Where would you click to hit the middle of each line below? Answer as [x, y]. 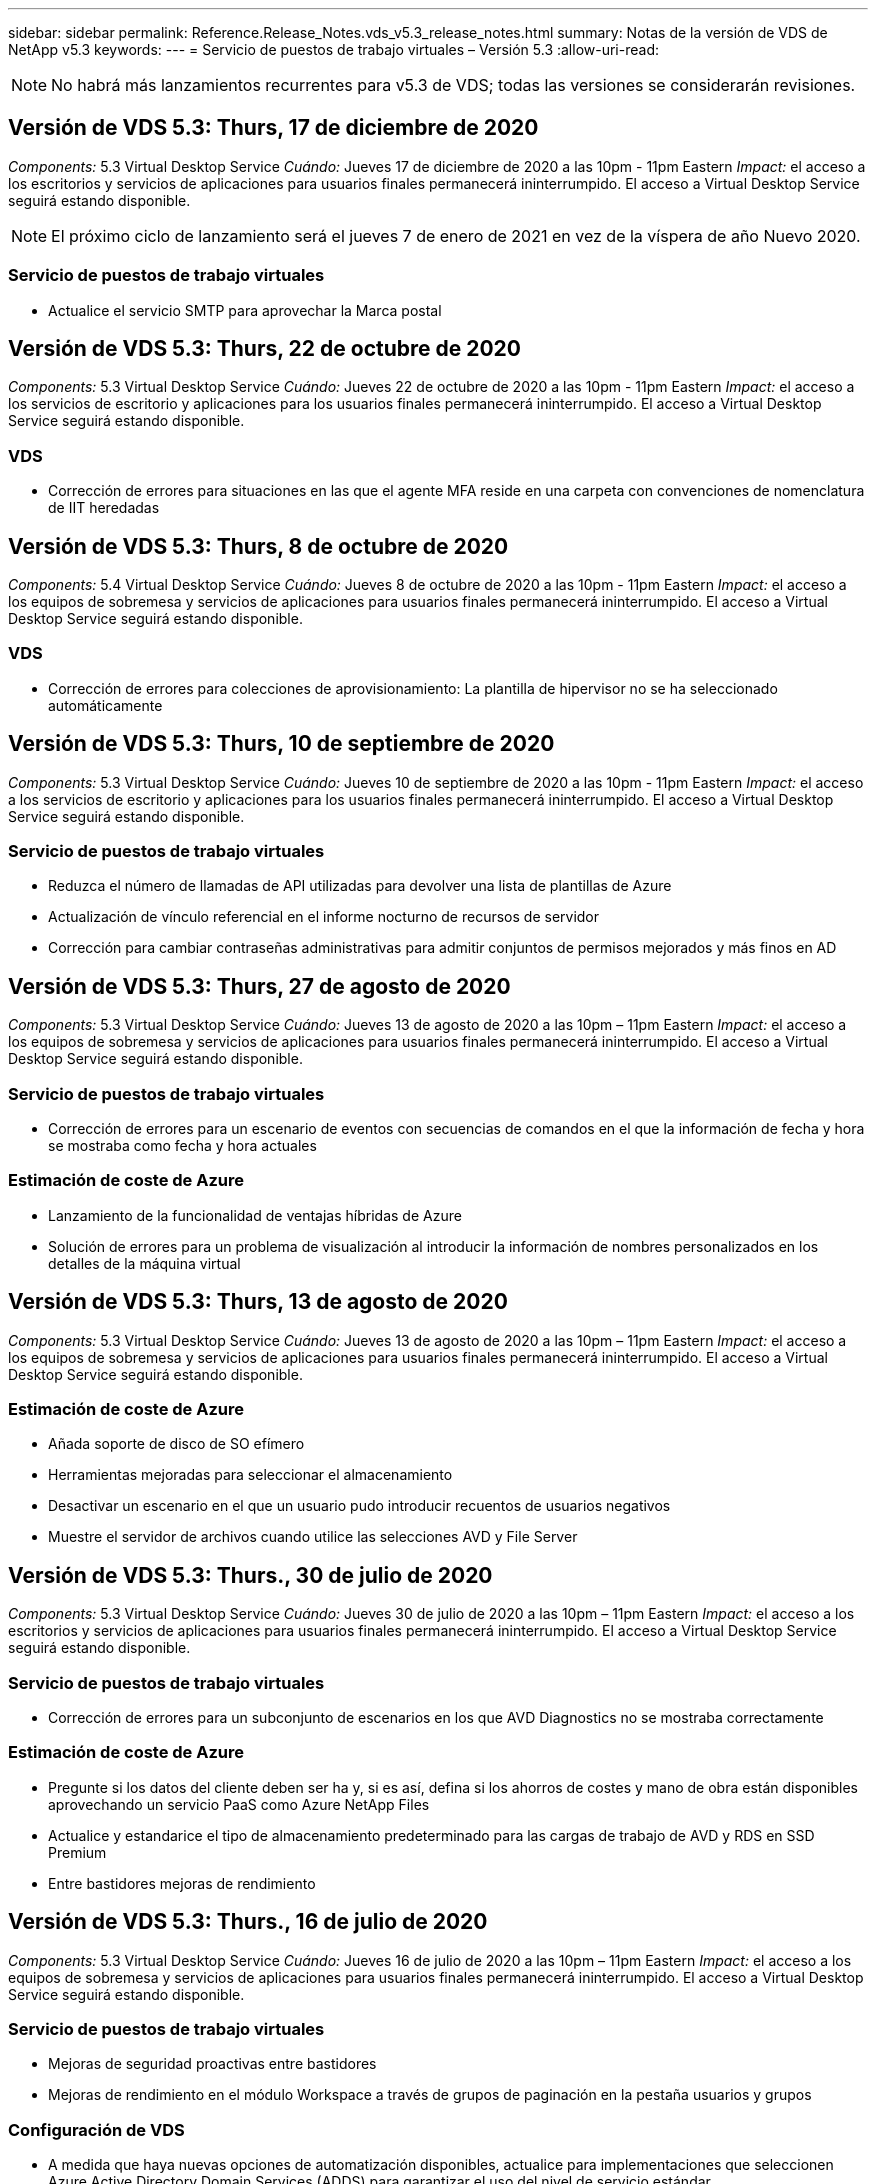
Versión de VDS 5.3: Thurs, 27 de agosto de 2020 [259, 986]
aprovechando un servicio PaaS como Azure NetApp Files [239, 1804]
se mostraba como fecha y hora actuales [182, 1145]
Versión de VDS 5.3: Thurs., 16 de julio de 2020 [248, 1922]
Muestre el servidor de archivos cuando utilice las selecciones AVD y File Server [313, 1537]
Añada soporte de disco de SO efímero [176, 1444]
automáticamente [105, 705]
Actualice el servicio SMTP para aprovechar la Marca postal [245, 310]
